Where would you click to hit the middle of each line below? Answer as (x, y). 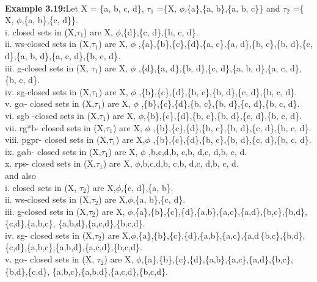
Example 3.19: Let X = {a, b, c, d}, (75, 8)
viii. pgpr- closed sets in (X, (57, 139)
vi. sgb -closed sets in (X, (52, 115)
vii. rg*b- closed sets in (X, (56, 127)
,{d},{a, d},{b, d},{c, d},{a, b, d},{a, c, (213, 67)
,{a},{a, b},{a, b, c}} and (232, 8)
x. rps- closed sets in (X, (50, 163)
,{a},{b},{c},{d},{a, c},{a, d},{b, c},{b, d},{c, (225, 44)
